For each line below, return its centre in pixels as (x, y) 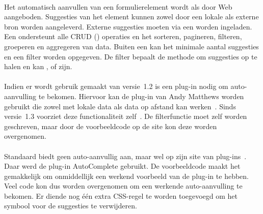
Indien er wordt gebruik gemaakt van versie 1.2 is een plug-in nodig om (116, 86)
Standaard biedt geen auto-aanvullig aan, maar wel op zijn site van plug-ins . (125, 156)
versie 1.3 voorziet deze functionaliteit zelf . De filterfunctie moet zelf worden (126, 116)
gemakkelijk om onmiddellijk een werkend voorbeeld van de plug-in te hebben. (126, 176)
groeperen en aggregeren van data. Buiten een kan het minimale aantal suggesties (131, 46)
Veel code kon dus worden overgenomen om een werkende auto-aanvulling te (123, 186)
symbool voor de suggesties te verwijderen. (71, 206)
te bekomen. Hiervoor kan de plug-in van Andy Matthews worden (141, 96)
